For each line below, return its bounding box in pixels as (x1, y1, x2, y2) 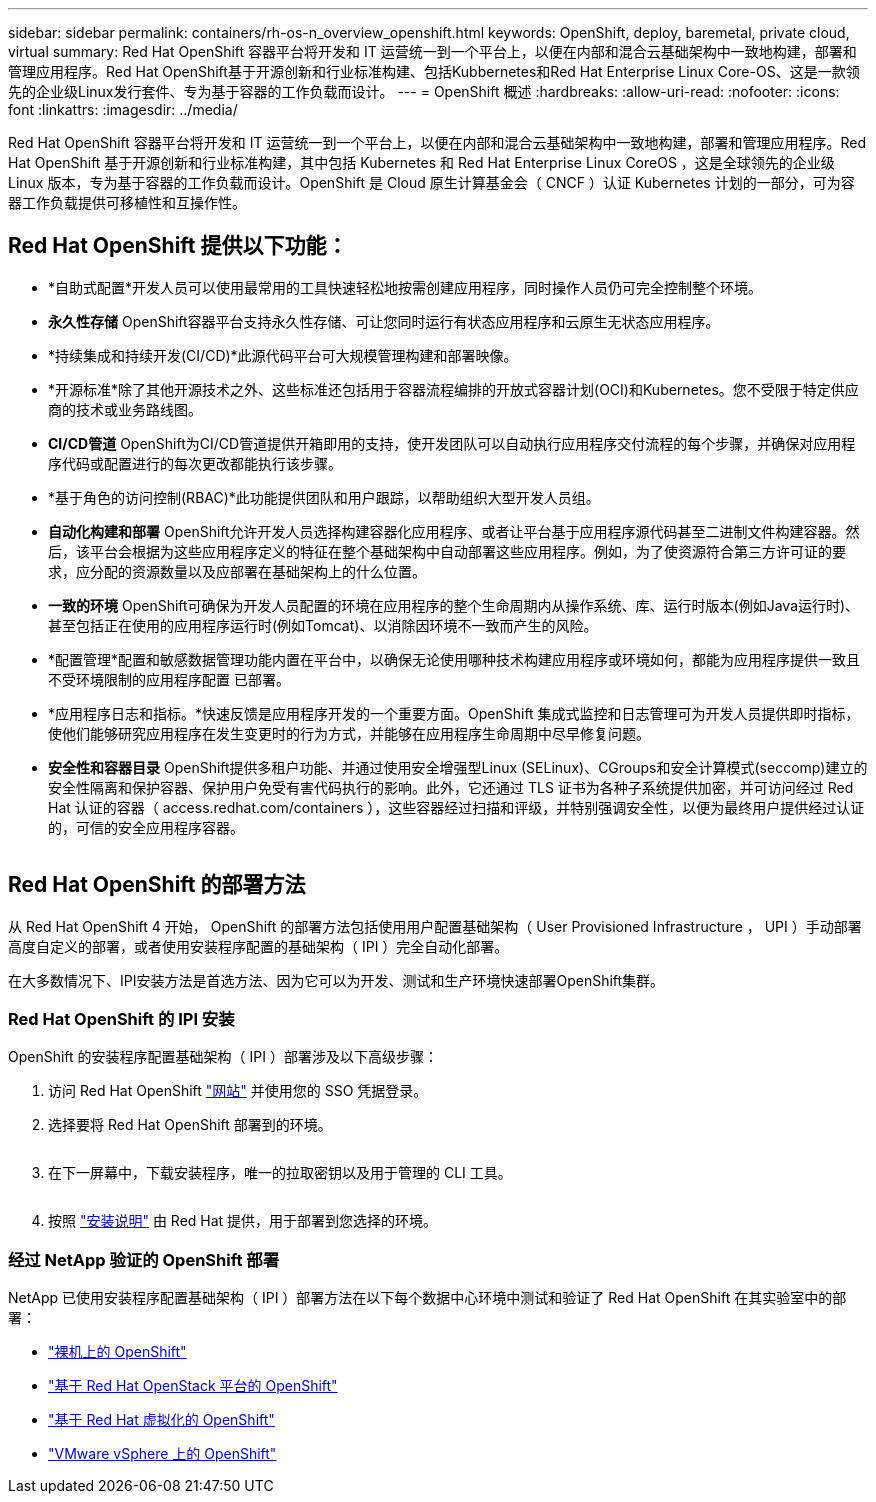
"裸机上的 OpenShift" (48, 1343, 187, 1361)
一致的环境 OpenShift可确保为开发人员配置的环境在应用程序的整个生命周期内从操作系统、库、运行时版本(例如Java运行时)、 (48, 596, 860, 614)
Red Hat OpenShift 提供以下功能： (8, 233, 348, 259)
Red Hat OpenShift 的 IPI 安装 (8, 1009, 235, 1030)
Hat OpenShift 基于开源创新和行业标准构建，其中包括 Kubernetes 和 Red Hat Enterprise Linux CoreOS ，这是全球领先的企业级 (8, 154, 835, 171)
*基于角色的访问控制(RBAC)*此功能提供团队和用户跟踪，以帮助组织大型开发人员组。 (48, 488, 600, 506)
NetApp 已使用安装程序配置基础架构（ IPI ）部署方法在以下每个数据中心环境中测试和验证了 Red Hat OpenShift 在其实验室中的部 (8, 1289, 847, 1307)
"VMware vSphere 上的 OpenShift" (48, 1445, 277, 1463)
